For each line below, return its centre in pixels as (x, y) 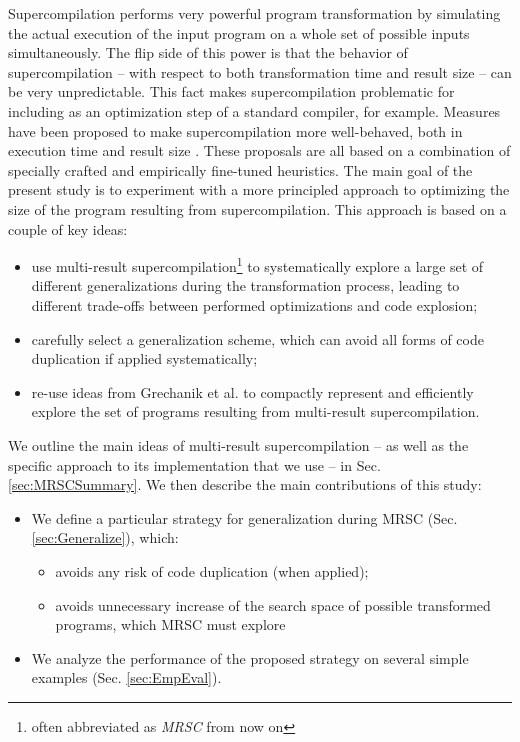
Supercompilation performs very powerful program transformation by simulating (254, 13)
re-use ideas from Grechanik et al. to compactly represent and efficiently (252, 391)
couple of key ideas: (68, 228)
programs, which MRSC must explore (170, 624)
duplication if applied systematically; (144, 358)
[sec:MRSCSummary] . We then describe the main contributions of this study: (245, 484)
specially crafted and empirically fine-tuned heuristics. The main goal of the (240, 169)
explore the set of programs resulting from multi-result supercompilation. (255, 411)
